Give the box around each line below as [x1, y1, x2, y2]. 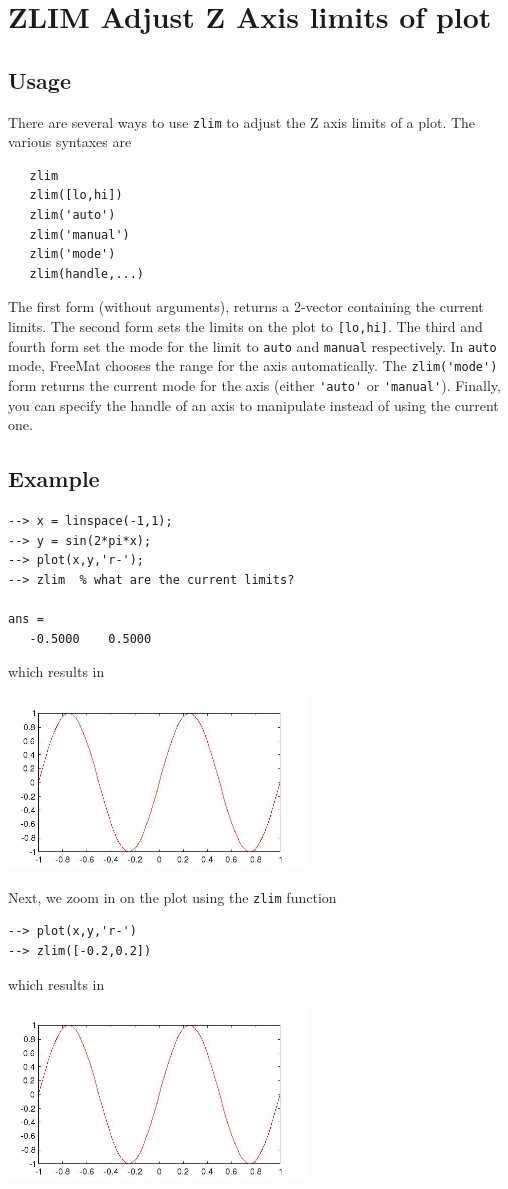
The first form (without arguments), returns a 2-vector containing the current [8, 296, 484, 317]
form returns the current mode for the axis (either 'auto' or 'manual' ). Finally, [8, 374, 501, 395]
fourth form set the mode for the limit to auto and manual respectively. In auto [8, 335, 497, 356]
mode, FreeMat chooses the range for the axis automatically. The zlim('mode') [8, 355, 498, 376]
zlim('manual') [29, 227, 130, 242]
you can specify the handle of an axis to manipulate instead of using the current [8, 394, 499, 415]
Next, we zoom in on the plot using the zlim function [8, 886, 337, 907]
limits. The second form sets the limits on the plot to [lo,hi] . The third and [8, 315, 483, 336]
